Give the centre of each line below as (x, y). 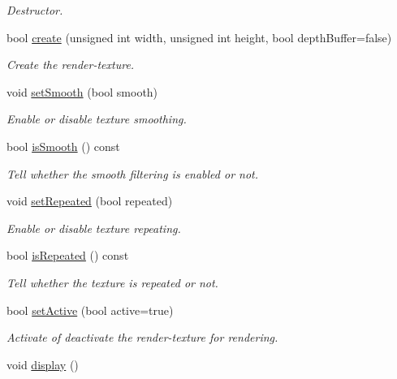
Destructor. (35, 10)
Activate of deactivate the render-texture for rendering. (142, 337)
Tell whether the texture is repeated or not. (112, 282)
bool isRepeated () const (68, 255)
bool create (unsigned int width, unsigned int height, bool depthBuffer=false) (199, 37)
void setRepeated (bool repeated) (90, 201)
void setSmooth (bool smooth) (82, 91)
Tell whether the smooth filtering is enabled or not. (133, 173)
